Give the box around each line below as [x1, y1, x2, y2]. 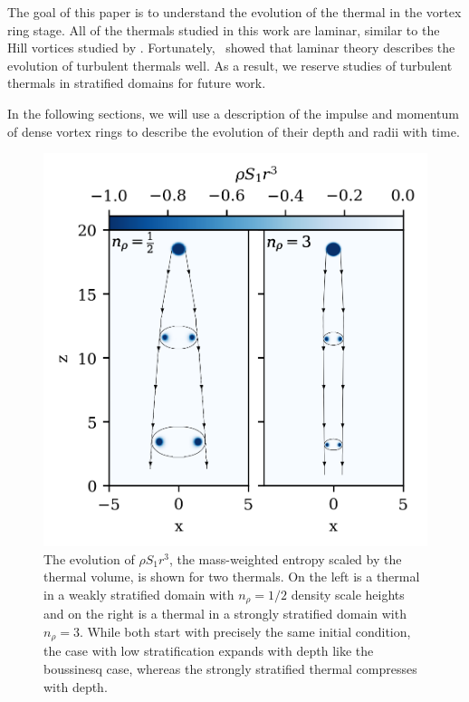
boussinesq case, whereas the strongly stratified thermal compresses [43, 659, 417, 678]
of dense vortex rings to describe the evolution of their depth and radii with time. [7, 121, 460, 140]
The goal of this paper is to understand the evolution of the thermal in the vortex [7, 3, 462, 21]
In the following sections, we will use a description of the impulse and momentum [7, 103, 459, 122]
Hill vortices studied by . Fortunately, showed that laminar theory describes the [7, 38, 455, 57]
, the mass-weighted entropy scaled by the [168, 549, 402, 568]
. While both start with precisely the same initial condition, [79, 621, 411, 640]
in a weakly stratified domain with [43, 584, 234, 603]
